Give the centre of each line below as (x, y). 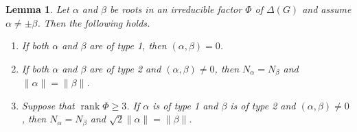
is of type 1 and (185, 105)
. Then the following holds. (94, 22)
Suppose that (48, 105)
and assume (327, 9)
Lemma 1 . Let (37, 9)
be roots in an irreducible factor (176, 9)
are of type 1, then (128, 45)
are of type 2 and (125, 68)
